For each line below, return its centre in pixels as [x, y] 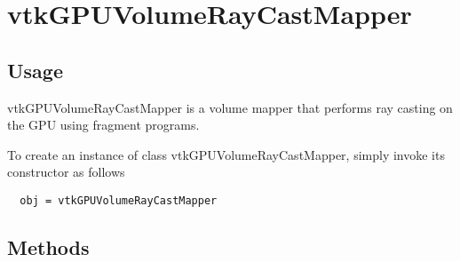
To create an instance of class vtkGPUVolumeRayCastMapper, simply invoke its [226, 154]
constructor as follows [66, 172]
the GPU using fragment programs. [103, 125]
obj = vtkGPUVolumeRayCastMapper [119, 200]
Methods [48, 247]
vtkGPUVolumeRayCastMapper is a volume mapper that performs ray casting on [230, 107]
